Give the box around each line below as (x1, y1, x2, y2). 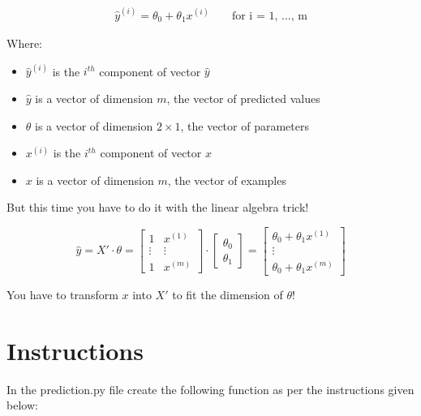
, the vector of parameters (180, 117, 309, 134)
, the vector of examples (167, 171, 286, 188)
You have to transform (6, 285, 118, 302)
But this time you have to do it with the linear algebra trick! (6, 199, 309, 216)
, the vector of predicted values (166, 89, 320, 106)
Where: (6, 35, 42, 52)
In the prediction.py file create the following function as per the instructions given (6, 380, 415, 397)
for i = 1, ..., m (231, 10, 307, 22)
